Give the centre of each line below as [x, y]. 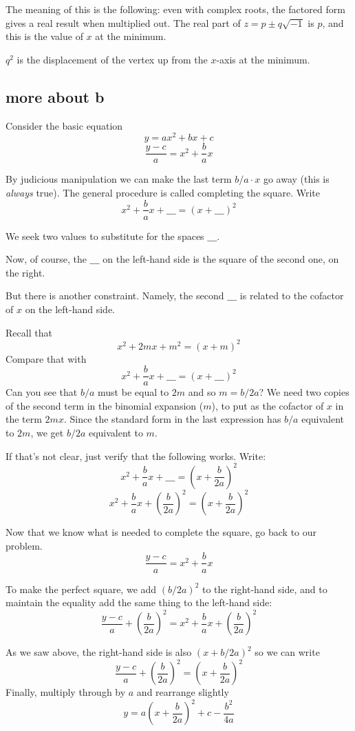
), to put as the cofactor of [268, 405]
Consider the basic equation [64, 125]
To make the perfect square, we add [81, 589]
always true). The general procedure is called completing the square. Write [163, 192]
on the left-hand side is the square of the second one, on [221, 259]
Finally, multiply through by [66, 692]
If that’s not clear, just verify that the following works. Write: [136, 455]
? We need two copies [304, 392]
